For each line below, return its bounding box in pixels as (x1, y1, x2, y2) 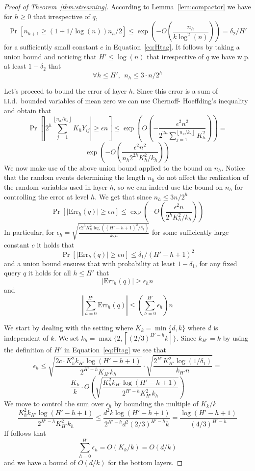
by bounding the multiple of (114, 398, 199, 408)
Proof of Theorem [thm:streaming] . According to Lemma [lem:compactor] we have (4, 1, 251, 11)
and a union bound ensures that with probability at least (4, 258, 176, 268)
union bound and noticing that (4, 51, 97, 61)
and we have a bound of (4, 457, 76, 467)
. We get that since (95, 191, 152, 201)
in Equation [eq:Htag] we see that (64, 345, 166, 355)
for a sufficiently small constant (4, 42, 98, 52)
